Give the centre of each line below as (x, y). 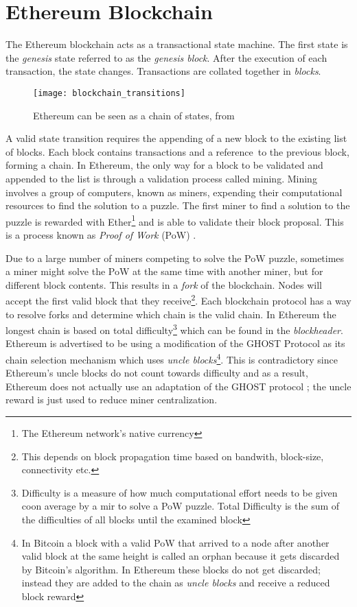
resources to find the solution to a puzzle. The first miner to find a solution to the (178, 205)
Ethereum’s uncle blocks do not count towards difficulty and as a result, (157, 373)
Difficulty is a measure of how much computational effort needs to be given (180, 492)
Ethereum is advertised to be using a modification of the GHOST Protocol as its (175, 343)
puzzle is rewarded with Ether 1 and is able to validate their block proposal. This (175, 220)
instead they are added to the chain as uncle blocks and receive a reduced (176, 583)
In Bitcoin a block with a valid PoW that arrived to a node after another (175, 542)
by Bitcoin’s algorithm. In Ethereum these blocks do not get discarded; (171, 569)
